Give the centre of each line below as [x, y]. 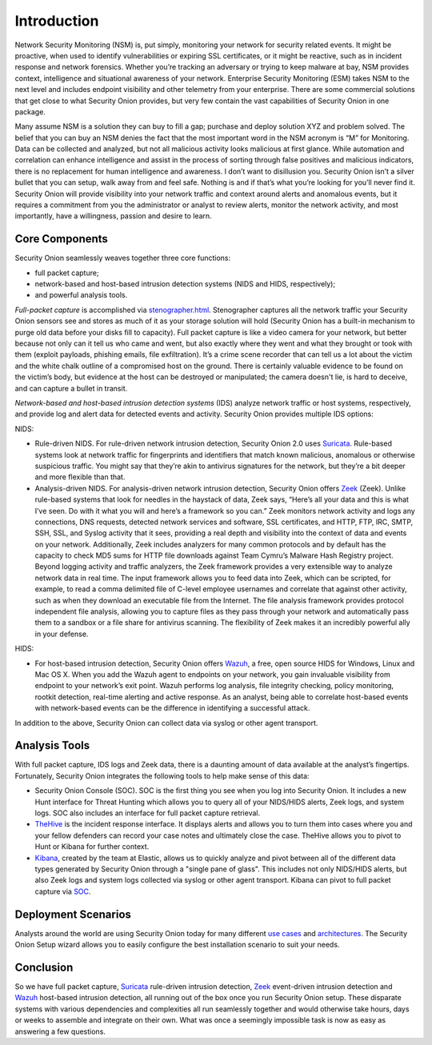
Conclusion [44, 967]
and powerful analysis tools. [81, 295]
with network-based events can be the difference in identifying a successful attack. [172, 708]
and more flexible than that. [80, 477]
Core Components [61, 239]
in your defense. [62, 634]
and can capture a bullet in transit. [71, 388]
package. [30, 111]
